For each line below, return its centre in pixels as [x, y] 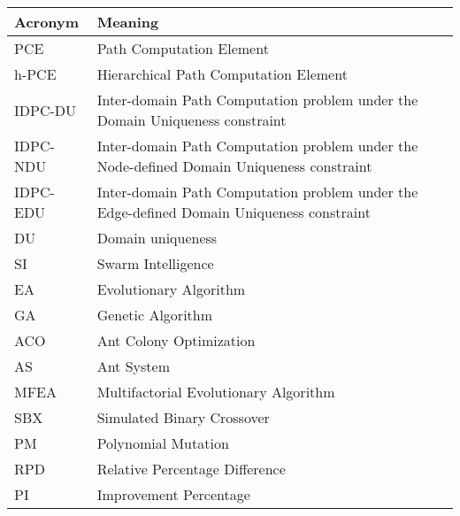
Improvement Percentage [173, 494]
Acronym [47, 22]
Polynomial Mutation [163, 443]
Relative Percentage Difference [191, 469]
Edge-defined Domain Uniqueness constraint [234, 212]
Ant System [133, 366]
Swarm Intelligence [155, 263]
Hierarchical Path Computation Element [222, 74]
